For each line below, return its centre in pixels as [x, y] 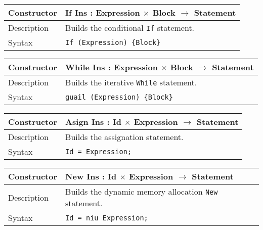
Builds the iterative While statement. [131, 82]
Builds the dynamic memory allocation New [142, 191]
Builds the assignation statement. [124, 137]
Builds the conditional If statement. [130, 28]
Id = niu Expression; [107, 218]
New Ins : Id [91, 176]
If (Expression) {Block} [113, 42]
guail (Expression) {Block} [119, 97]
